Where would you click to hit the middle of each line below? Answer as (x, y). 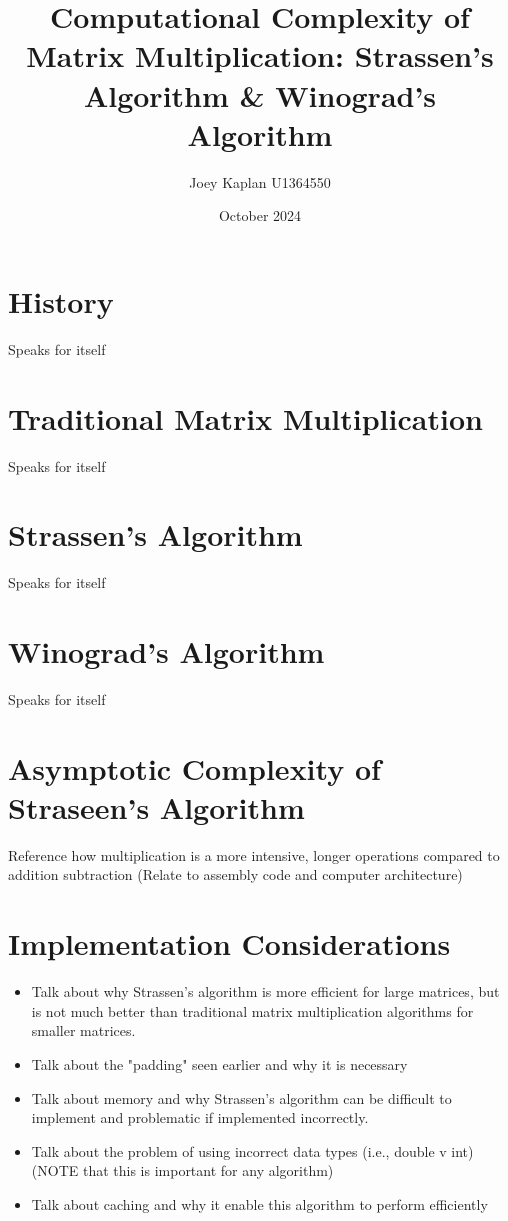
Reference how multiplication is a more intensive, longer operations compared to (254, 854)
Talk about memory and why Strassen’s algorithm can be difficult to (241, 1097)
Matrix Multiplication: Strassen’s (260, 55)
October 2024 (260, 215)
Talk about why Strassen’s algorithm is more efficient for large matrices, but (265, 991)
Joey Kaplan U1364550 (260, 181)
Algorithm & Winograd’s (260, 94)
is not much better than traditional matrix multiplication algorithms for (252, 1010)
